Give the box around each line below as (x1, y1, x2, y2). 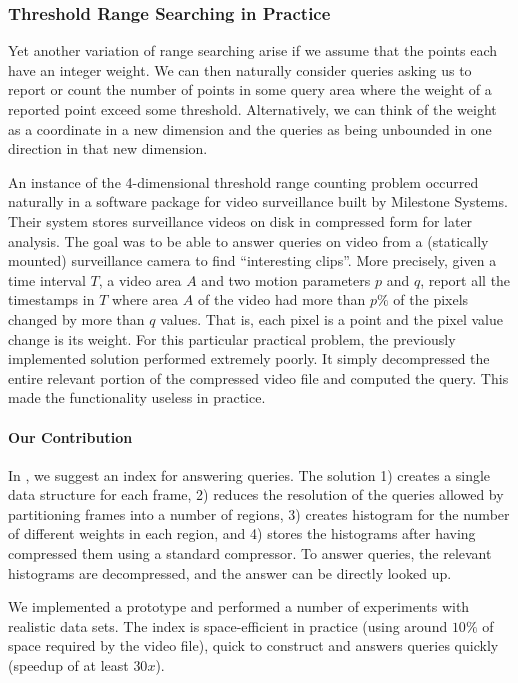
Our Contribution (8, 426, 133, 447)
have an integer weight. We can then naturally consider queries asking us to (8, 59, 472, 80)
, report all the (420, 269, 511, 290)
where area (111, 289, 179, 310)
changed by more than (8, 308, 145, 329)
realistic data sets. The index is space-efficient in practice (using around (8, 615, 448, 636)
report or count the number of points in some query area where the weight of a (8, 79, 492, 100)
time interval (8, 269, 86, 290)
